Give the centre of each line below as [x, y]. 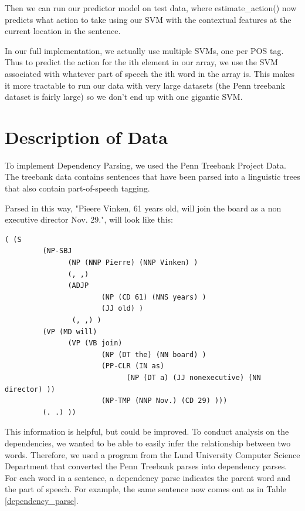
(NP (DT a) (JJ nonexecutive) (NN [194, 377]
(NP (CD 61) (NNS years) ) [154, 297]
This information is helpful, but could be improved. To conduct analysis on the [147, 431]
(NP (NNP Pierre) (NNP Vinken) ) [133, 263]
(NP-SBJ [57, 251]
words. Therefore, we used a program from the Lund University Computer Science [152, 454]
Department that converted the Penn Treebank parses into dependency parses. [146, 466]
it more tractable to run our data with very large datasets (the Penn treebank [145, 85]
